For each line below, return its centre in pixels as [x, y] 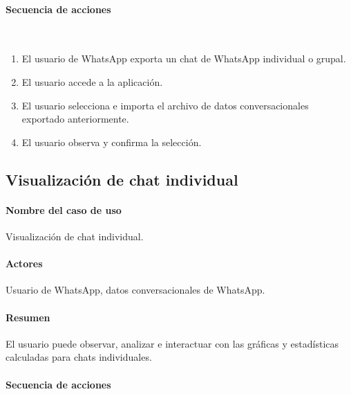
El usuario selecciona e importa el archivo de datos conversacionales [165, 105]
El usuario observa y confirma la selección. [112, 142]
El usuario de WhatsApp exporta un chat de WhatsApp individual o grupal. [184, 59]
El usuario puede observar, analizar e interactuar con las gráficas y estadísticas [172, 343]
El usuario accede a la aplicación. [92, 81]
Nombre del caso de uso [64, 209]
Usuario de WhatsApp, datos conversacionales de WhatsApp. [135, 290]
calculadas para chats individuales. [79, 357]
